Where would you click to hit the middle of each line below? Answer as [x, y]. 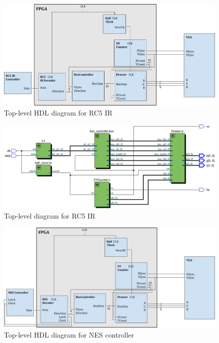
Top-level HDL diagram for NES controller [69, 335]
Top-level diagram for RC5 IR [50, 215]
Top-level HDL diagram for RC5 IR [58, 112]
